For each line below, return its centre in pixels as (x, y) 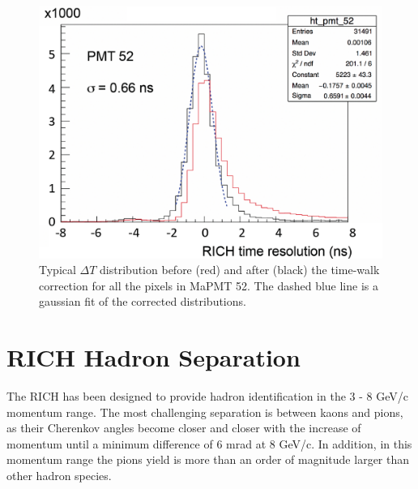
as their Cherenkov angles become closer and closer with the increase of (184, 428)
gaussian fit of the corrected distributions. (143, 301)
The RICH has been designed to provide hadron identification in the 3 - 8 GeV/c (207, 396)
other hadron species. (59, 476)
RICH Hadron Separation (154, 357)
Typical (58, 270)
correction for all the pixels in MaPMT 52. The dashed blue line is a (209, 285)
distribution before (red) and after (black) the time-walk (240, 270)
